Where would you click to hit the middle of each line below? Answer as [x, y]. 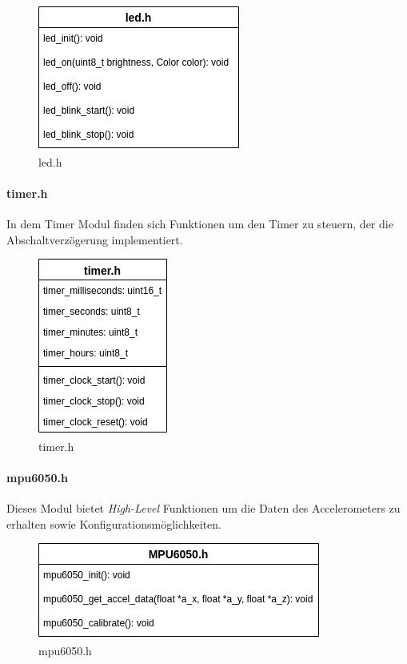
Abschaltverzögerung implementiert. [95, 239]
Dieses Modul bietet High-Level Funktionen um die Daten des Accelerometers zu [203, 508]
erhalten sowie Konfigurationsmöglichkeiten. [114, 523]
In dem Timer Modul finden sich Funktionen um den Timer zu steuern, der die [200, 223]
